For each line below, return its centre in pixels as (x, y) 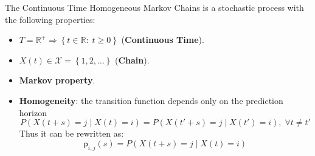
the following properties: (50, 19)
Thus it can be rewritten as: (71, 133)
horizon (33, 112)
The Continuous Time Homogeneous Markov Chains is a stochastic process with (154, 7)
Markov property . (57, 80)
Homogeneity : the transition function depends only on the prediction (151, 100)
